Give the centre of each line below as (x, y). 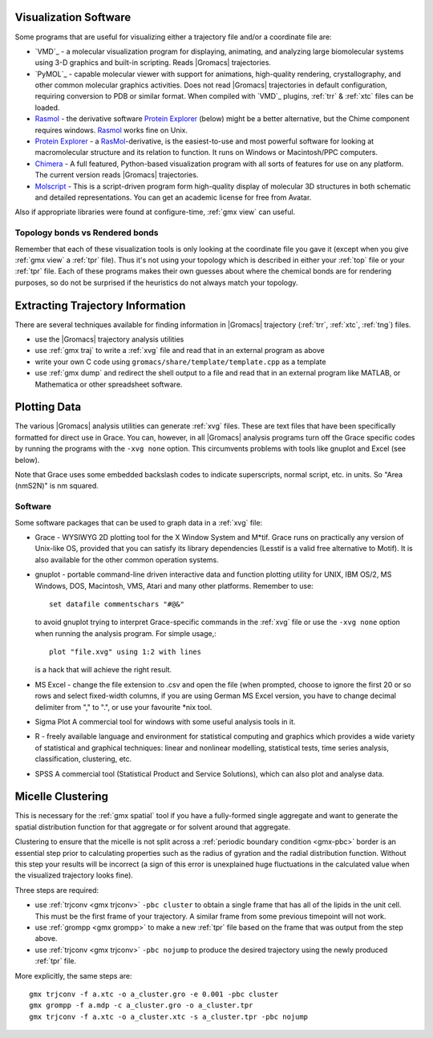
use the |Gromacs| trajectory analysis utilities (109, 339)
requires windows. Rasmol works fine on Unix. (111, 130)
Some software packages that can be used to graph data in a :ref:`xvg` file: (139, 522)
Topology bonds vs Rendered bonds (87, 233)
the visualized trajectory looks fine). (74, 875)
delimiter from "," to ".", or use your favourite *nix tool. (123, 707)
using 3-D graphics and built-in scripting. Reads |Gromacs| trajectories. (153, 63)
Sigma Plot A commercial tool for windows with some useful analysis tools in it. (165, 722)
